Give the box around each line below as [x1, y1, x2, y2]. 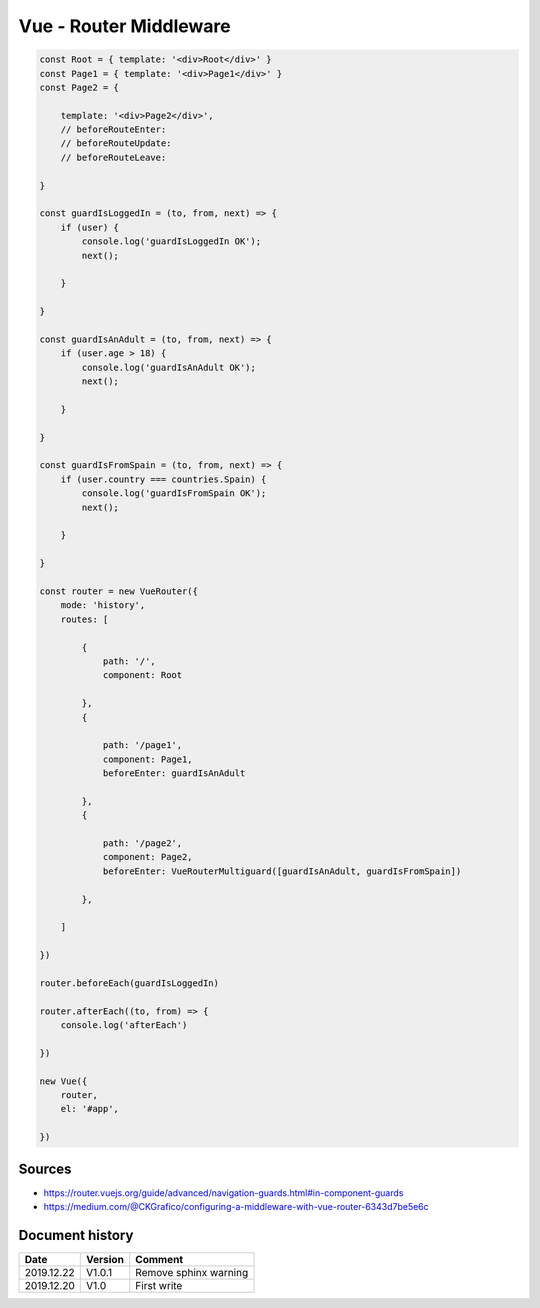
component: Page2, [102, 851, 194, 863]
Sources [18, 1160, 72, 1177]
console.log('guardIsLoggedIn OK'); [81, 236, 262, 247]
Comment [135, 1253, 184, 1267]
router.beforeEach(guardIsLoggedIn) [39, 977, 220, 989]
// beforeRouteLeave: [60, 151, 167, 163]
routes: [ [60, 613, 109, 625]
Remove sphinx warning [135, 1266, 249, 1280]
